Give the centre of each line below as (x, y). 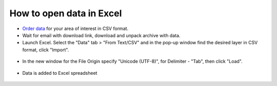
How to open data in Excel (66, 13)
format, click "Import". (46, 50)
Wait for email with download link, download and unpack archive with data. (101, 35)
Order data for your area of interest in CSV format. (75, 28)
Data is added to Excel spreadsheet (60, 73)
